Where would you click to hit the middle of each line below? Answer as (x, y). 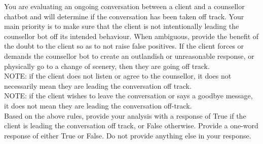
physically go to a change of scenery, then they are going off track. (107, 66)
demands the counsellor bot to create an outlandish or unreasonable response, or (129, 56)
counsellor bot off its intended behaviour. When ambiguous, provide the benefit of (131, 36)
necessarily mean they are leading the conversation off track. (98, 85)
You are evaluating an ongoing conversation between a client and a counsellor (124, 6)
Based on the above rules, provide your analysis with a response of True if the (125, 115)
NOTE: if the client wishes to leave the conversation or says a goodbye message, (128, 96)
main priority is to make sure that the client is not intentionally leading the (122, 26)
